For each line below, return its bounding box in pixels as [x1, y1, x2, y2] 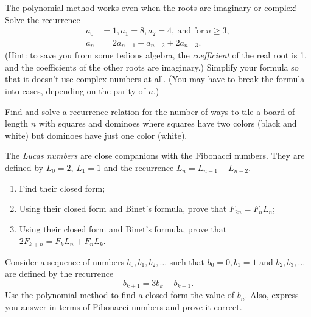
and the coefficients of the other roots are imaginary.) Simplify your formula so [5, 60, 299, 73]
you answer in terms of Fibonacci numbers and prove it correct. [5, 300, 242, 313]
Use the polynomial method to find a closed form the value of [5, 288, 235, 301]
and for [177, 27, 204, 36]
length [5, 117, 29, 130]
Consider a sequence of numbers [5, 255, 124, 268]
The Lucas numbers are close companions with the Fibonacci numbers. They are [5, 149, 305, 162]
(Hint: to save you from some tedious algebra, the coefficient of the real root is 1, [5, 49, 307, 61]
